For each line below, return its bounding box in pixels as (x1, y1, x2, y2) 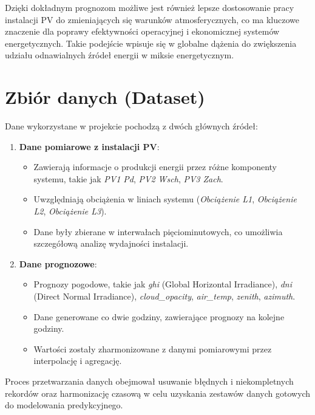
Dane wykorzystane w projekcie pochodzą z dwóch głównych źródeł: (5, 120, 258, 132)
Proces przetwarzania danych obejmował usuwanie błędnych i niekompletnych (5, 375, 294, 387)
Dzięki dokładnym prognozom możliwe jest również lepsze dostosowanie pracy (5, 1, 294, 13)
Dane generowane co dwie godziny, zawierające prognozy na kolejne (33, 310, 285, 323)
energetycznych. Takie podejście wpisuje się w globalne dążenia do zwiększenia (5, 36, 297, 49)
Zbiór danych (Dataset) (5, 84, 205, 109)
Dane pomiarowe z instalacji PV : (19, 140, 160, 153)
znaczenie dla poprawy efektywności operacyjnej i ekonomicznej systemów (5, 25, 280, 38)
